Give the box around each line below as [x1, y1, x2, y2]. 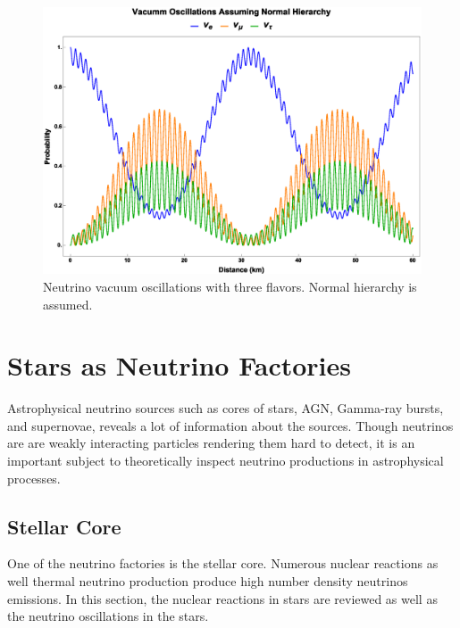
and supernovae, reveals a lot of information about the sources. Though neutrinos [7, 416, 454, 434]
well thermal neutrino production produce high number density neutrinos [7, 572, 408, 591]
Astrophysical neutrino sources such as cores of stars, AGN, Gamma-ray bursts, [7, 399, 444, 417]
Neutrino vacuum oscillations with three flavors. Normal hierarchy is [43, 277, 417, 295]
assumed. [43, 294, 93, 313]
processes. [7, 468, 61, 487]
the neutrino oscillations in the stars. [7, 607, 209, 625]
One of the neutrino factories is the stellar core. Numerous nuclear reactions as [7, 554, 439, 573]
